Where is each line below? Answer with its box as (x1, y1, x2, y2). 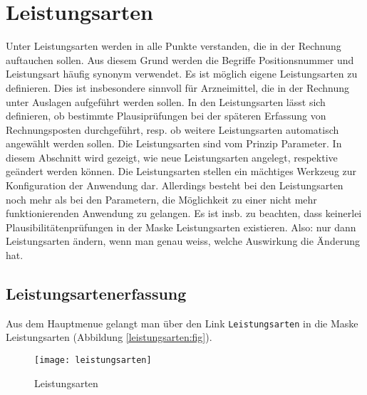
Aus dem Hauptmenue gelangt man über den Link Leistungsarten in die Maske (6, 315, 358, 330)
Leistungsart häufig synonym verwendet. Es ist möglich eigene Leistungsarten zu (6, 66, 358, 81)
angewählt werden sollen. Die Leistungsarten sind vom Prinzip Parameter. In (6, 136, 342, 151)
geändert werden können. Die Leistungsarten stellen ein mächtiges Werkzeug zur (6, 164, 357, 179)
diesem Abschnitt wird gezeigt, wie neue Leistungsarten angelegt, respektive (6, 149, 338, 164)
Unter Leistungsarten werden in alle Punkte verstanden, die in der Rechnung (6, 38, 341, 53)
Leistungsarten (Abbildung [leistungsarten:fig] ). (6, 330, 212, 344)
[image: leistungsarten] (34, 355, 152, 366)
